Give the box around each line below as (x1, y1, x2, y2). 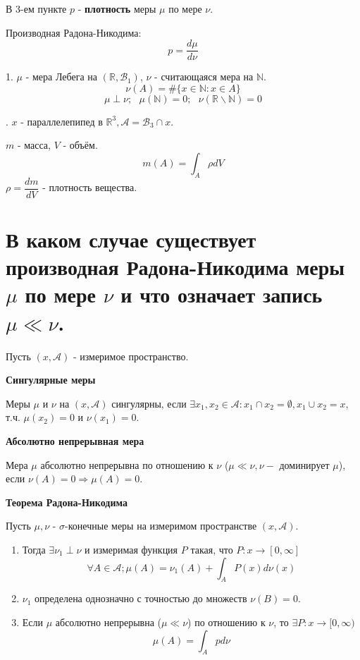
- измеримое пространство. (73, 348, 189, 363)
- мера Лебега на (25, 69, 98, 84)
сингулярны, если (111, 396, 187, 410)
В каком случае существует (6, 225, 256, 254)
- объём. (63, 137, 98, 152)
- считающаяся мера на (154, 69, 254, 84)
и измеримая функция (84, 542, 178, 556)
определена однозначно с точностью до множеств (35, 591, 247, 606)
